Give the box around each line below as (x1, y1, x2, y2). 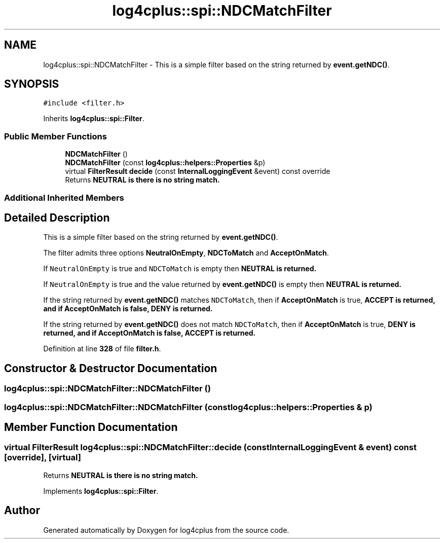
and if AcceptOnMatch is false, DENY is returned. (43, 304, 213, 313)
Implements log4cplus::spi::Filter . (43, 486, 159, 495)
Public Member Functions (4, 131, 107, 141)
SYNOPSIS (4, 78, 59, 91)
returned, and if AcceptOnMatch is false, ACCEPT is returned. (43, 329, 256, 338)
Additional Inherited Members (4, 192, 124, 203)
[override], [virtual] (4, 452, 81, 463)
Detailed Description (4, 211, 110, 224)
